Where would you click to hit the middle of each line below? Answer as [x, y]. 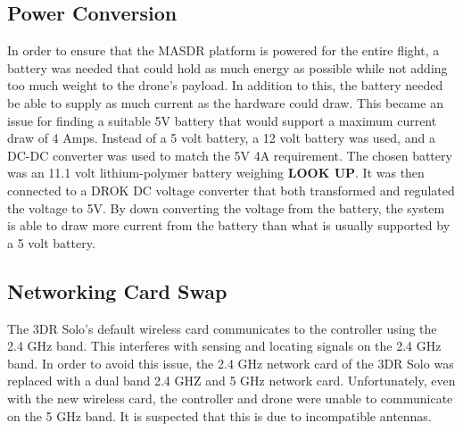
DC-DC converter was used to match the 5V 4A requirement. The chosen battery [230, 155]
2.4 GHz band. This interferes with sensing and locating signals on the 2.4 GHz [224, 346]
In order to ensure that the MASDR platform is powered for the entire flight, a [223, 50]
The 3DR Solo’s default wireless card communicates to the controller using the [222, 328]
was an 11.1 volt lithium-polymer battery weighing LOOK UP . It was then [216, 173]
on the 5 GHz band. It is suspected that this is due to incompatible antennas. [219, 415]
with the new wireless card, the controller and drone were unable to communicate [230, 398]
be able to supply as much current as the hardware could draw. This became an [225, 102]
